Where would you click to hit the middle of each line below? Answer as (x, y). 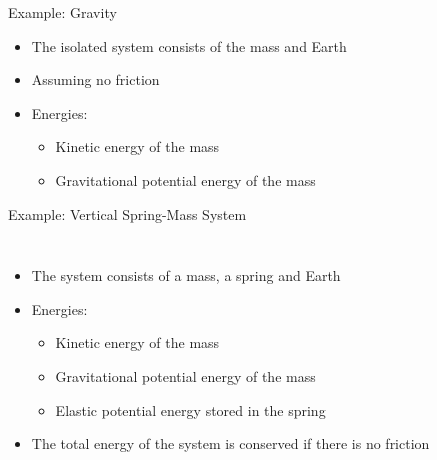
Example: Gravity (62, 12)
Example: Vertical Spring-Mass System (127, 213)
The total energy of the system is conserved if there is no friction (230, 443)
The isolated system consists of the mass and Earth (189, 45)
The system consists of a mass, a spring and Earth (186, 275)
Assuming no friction (95, 79)
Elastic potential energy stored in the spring (190, 409)
